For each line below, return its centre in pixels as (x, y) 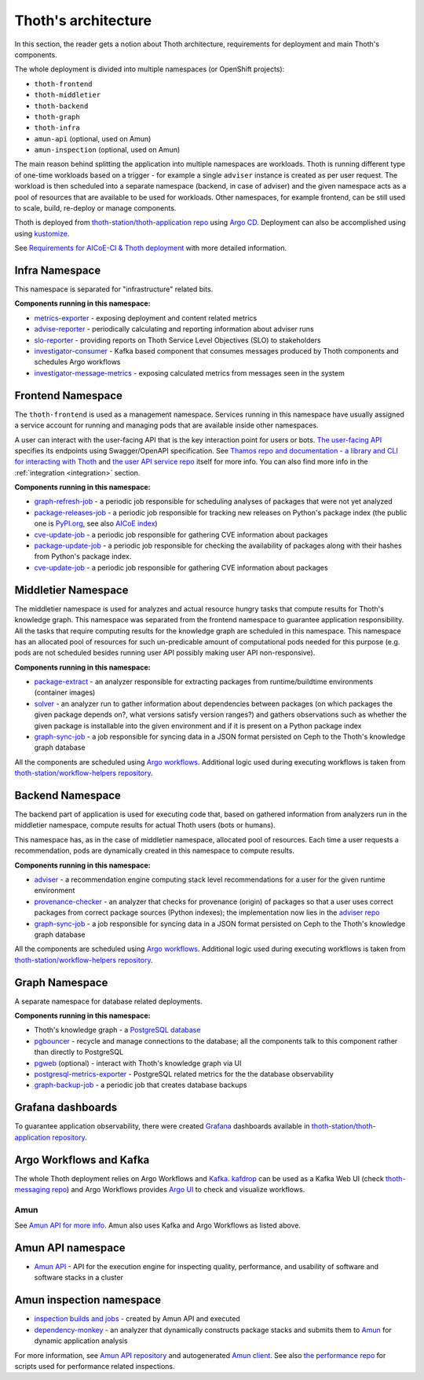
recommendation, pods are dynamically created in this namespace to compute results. (154, 851)
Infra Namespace (58, 270)
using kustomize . (42, 233)
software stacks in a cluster (79, 1278)
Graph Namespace (61, 982)
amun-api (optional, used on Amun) (93, 138)
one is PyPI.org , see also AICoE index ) (96, 523)
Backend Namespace (68, 795)
